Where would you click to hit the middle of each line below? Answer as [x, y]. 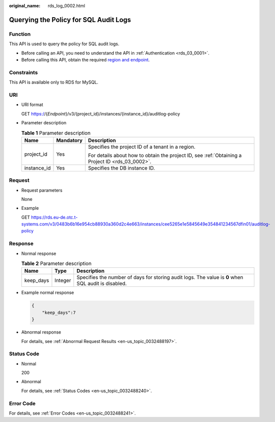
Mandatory [69, 140]
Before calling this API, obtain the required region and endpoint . [86, 59]
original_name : [25, 6]
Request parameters [42, 190]
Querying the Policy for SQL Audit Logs [70, 20]
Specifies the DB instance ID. [122, 168]
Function [20, 34]
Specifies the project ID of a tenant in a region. [142, 146]
